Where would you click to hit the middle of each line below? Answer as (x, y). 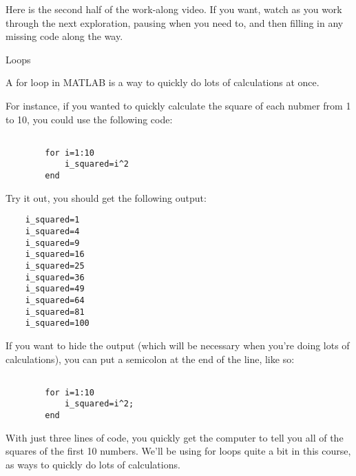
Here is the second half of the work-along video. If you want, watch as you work (174, 9)
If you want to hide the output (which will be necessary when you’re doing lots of (178, 345)
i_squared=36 (55, 277)
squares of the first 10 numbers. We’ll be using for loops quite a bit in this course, (178, 451)
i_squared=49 (55, 289)
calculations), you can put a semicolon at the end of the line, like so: (150, 359)
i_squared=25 (55, 266)
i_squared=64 (55, 300)
